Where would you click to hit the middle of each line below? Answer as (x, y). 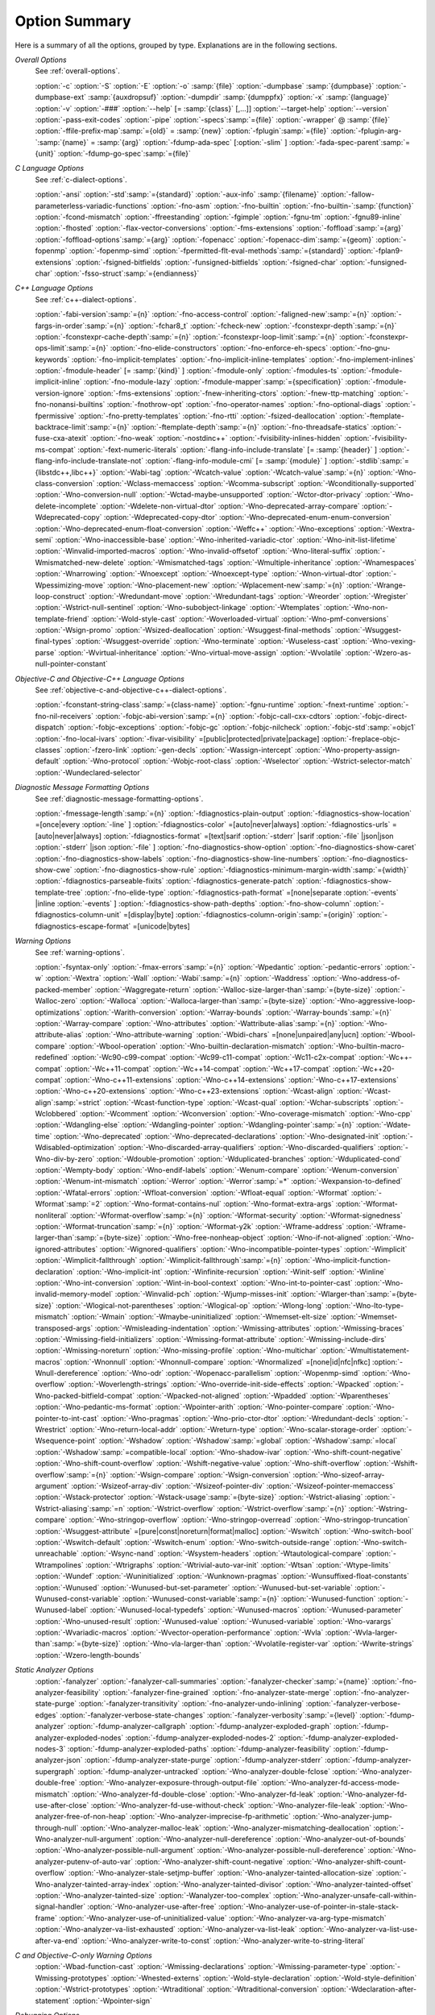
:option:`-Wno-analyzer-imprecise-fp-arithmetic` (210, 1817)
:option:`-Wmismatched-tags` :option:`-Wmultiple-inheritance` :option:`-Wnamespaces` (272, 562)
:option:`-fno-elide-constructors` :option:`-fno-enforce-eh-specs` (219, 348)
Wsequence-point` (66, 1441)
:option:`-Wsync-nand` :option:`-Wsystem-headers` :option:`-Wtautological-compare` (222, 1554)
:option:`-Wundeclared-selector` (89, 772)
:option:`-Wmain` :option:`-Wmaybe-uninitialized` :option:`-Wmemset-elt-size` (200, 1317)
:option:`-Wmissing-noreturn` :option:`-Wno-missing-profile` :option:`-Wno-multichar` (176, 1351)
